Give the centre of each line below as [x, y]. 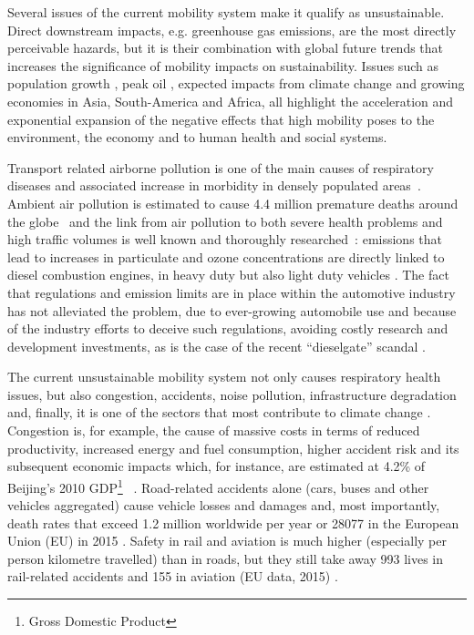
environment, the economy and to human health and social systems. [197, 137]
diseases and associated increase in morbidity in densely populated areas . [214, 185]
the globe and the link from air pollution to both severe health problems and [225, 221]
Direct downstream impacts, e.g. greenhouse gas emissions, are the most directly [232, 30]
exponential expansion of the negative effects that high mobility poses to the [221, 119]
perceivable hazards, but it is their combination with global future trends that [226, 48]
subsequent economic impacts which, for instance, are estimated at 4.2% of [216, 466]
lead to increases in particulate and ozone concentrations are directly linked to [226, 256]
